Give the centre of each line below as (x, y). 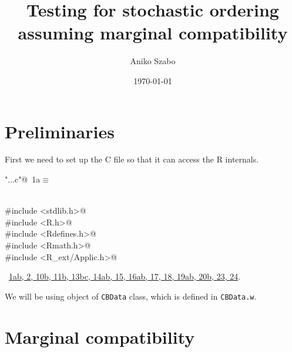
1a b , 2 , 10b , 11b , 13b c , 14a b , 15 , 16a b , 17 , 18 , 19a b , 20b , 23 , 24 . (125, 276)
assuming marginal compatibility (153, 33)
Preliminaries (60, 131)
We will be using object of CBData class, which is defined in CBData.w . (131, 296)
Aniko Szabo (153, 61)
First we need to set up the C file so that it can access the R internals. (132, 159)
